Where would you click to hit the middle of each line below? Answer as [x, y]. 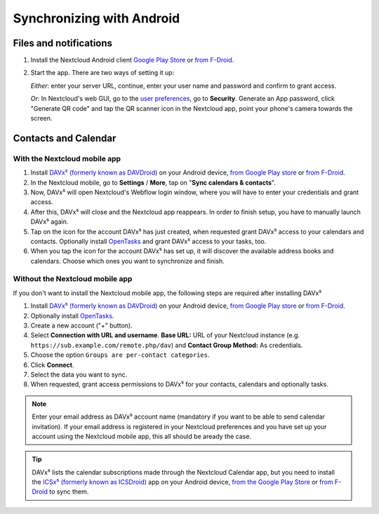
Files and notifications [62, 43]
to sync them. [69, 492]
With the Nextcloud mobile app [67, 158]
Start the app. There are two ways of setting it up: [102, 73]
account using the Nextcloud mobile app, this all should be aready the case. [142, 436]
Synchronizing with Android [97, 18]
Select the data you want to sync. [79, 374]
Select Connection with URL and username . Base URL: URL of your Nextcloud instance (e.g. [165, 335]
